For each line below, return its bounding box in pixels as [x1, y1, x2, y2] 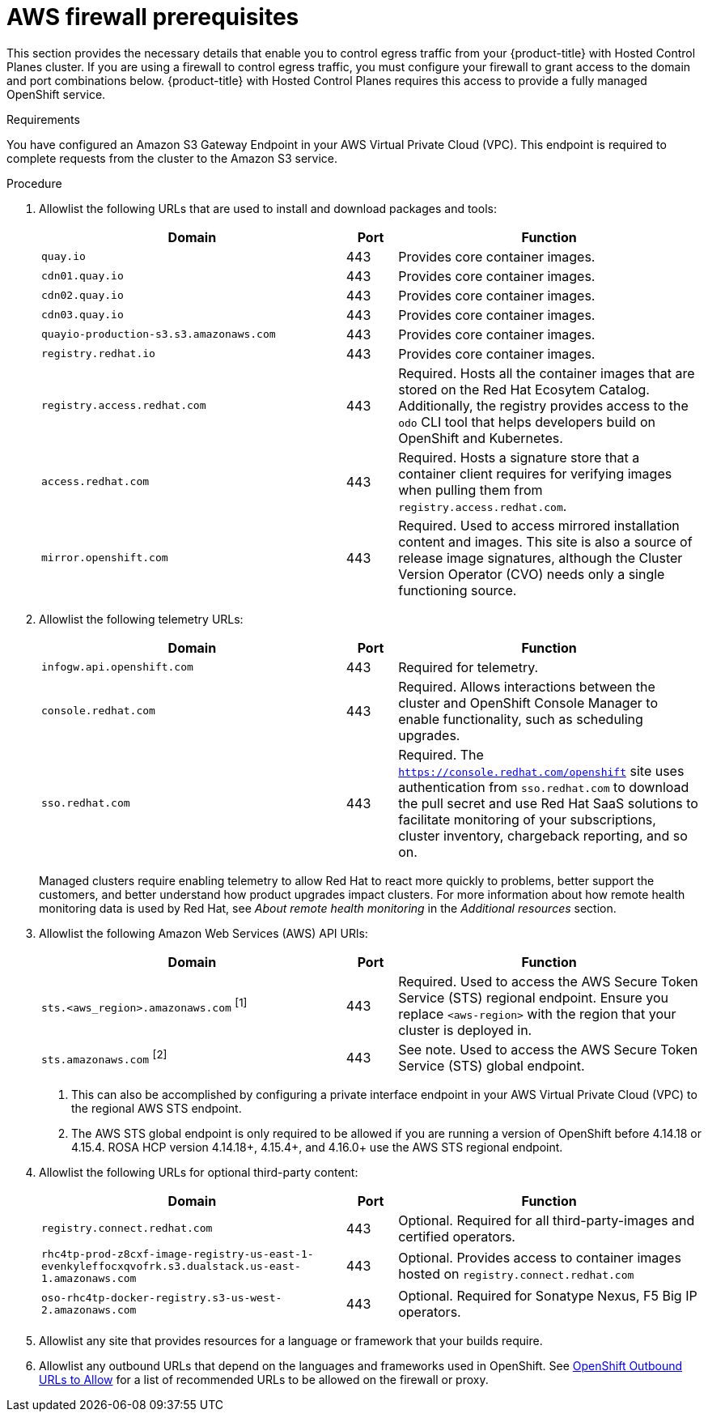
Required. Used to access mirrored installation [398, 517, 680, 534]
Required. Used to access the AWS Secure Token [398, 973, 698, 990]
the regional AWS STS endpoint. [71, 1101, 242, 1115]
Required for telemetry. [398, 658, 539, 675]
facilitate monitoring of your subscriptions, [398, 811, 656, 828]
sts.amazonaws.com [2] [41, 1048, 167, 1067]
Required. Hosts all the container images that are [398, 364, 695, 381]
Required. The [398, 746, 484, 763]
